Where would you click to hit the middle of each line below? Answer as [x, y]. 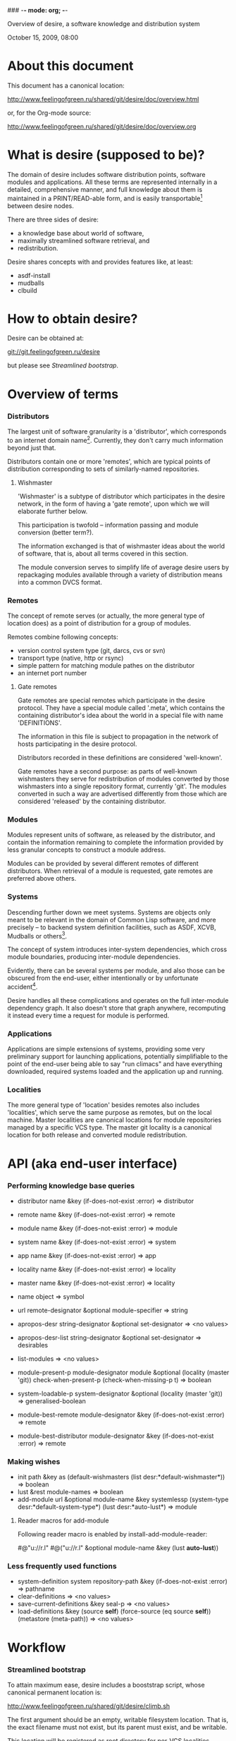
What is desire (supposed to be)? [106, 155]
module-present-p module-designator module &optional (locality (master [123, 1372]
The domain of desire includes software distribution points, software [106, 174]
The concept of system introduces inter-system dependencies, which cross [117, 949]
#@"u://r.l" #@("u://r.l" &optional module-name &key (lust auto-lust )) [118, 1548]
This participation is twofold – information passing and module [108, 525]
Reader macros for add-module [63, 1521]
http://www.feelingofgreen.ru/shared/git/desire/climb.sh [89, 1706]
